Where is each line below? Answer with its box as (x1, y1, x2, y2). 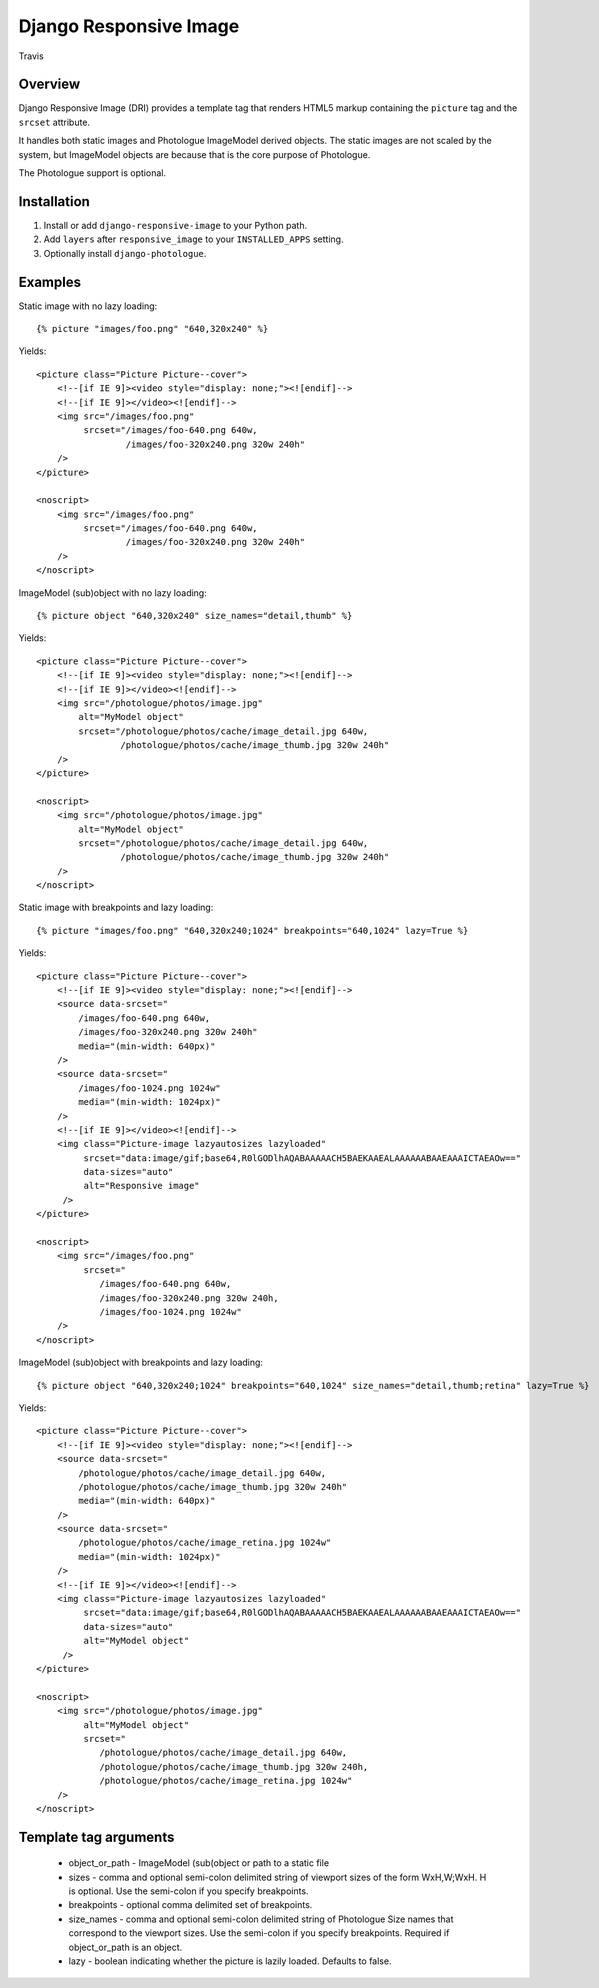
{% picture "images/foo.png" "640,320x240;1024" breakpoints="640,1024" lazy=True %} (36, 925, 469, 936)
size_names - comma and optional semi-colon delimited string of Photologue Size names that (68, 1913, 454, 1925)
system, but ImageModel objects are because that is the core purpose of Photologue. (18, 148, 371, 160)
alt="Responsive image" (83, 1180, 200, 1192)
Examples (18, 273, 82, 290)
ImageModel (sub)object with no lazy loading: (18, 586, 207, 599)
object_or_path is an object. (68, 1941, 183, 1953)
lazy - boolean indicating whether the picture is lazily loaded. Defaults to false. (68, 1955, 392, 1967)
